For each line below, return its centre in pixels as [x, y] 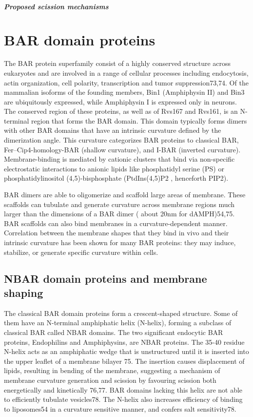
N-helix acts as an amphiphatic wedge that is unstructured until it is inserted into [126, 351]
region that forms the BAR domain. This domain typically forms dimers [139, 120]
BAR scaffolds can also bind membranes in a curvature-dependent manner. [116, 223]
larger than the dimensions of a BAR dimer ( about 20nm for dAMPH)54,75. [119, 214]
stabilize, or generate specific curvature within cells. [81, 252]
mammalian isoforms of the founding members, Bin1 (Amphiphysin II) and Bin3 [124, 92]
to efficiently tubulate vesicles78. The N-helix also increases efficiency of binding [123, 399]
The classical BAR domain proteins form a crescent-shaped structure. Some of [121, 313]
